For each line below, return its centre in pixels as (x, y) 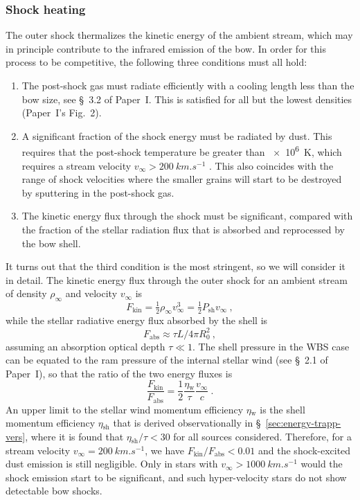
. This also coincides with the (271, 165)
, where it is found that (74, 437)
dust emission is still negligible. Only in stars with (112, 464)
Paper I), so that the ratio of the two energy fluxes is (119, 373)
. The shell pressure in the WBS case (271, 346)
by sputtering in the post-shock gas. (98, 192)
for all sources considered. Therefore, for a (262, 437)
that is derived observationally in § (187, 423)
